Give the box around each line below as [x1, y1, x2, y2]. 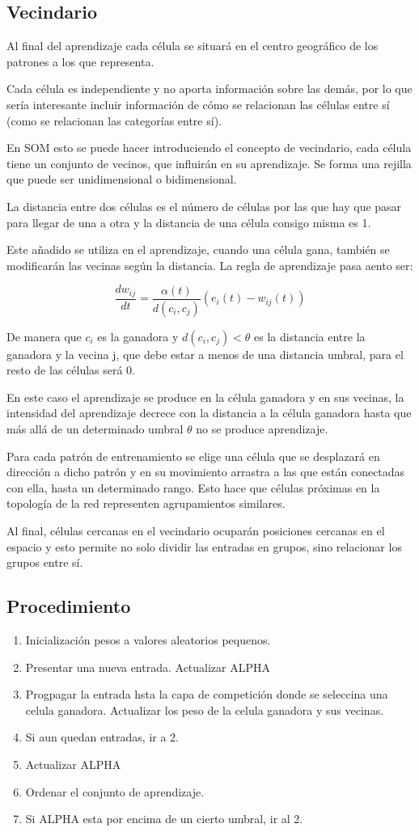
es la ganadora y [97, 327, 179, 344]
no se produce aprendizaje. [196, 420, 328, 437]
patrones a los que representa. [6, 53, 154, 70]
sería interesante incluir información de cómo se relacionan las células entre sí [6, 95, 390, 112]
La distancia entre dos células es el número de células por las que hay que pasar [6, 197, 402, 214]
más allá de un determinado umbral [6, 420, 184, 437]
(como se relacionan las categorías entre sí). [6, 112, 222, 129]
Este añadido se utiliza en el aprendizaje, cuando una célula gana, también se [6, 241, 390, 258]
